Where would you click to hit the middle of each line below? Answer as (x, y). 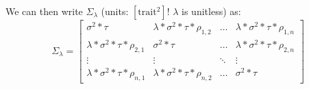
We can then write (44, 11)
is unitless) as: (211, 11)
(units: (115, 11)
